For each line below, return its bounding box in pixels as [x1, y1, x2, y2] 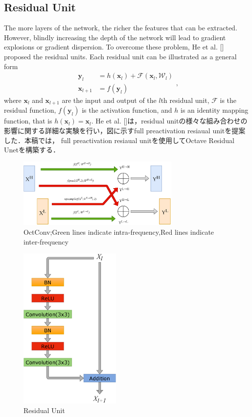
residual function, [4, 105, 56, 115]
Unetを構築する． [4, 145, 60, 155]
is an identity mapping [181, 105, 249, 115]
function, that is [4, 116, 52, 126]
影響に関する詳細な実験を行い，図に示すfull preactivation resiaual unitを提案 [4, 125, 246, 136]
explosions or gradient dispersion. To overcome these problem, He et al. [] [4, 42, 224, 52]
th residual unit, [160, 95, 209, 105]
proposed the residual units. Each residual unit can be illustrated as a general [4, 51, 237, 61]
